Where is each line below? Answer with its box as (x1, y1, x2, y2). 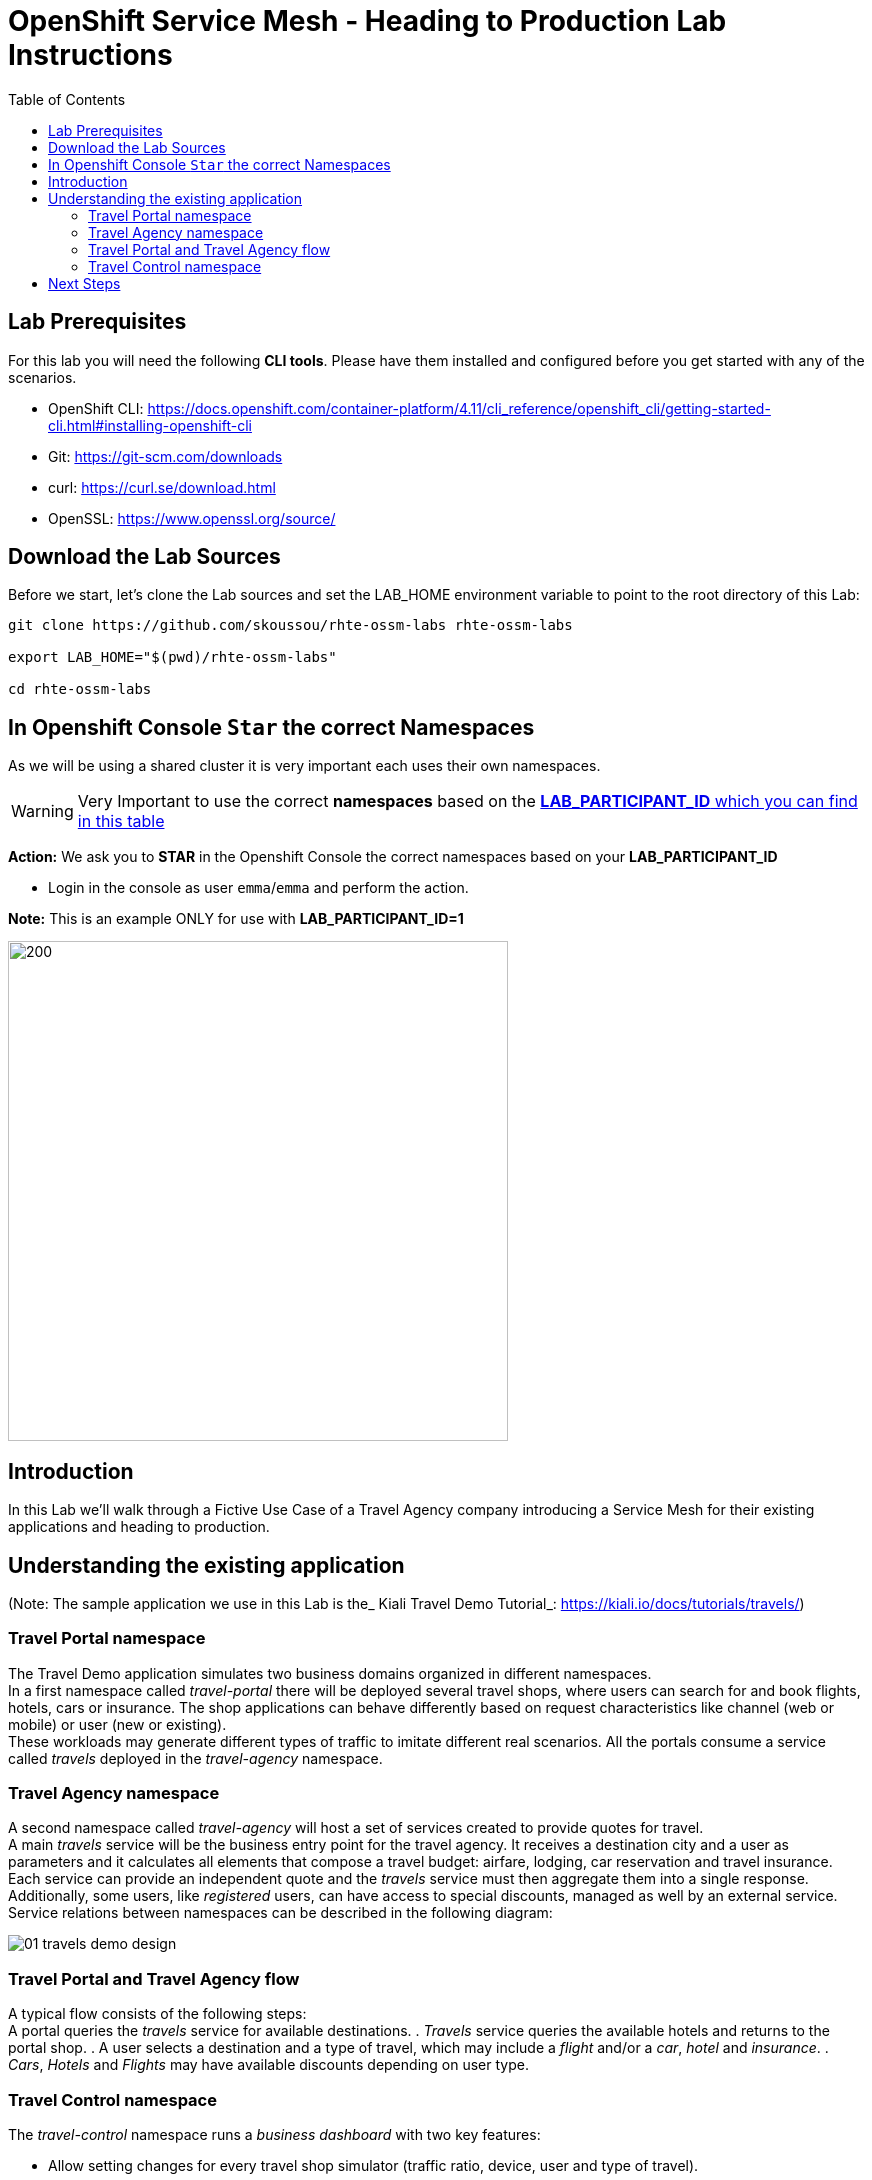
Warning (11, 801, 74, 822)
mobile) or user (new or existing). (8, 1715, 227, 1733)
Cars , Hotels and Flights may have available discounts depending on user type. (8, 2056, 529, 2074)
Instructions (8, 38, 173, 72)
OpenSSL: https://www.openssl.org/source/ (48, 509, 336, 527)
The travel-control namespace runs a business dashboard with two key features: (8, 2125, 541, 2143)
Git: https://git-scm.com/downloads (48, 447, 283, 465)
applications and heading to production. (8, 1518, 270, 1536)
